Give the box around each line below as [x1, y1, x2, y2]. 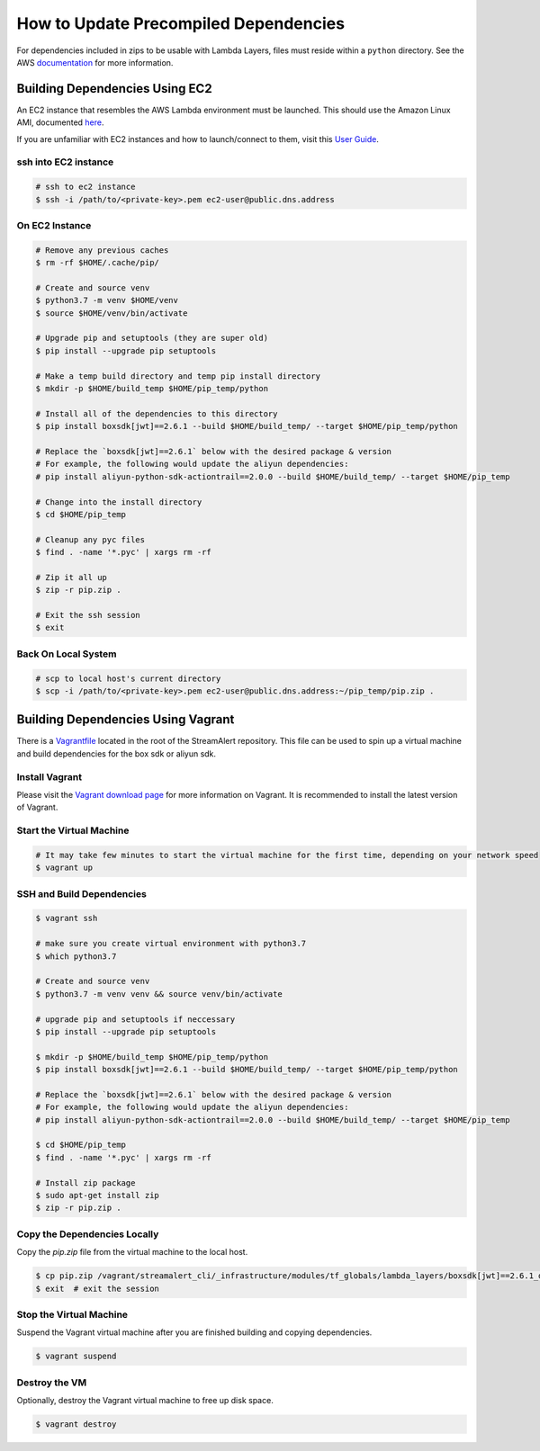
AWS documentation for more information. [16, 57, 174, 67]
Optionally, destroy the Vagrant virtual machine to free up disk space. [16, 1395, 274, 1405]
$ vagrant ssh [35, 913, 98, 924]
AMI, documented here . [16, 117, 104, 128]
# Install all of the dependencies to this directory [35, 408, 278, 418]
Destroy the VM [16, 1376, 87, 1389]
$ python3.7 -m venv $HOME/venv [35, 295, 179, 306]
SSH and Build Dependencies [16, 887, 148, 900]
